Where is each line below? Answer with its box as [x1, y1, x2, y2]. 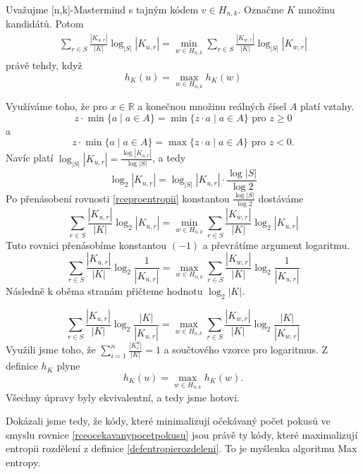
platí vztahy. [300, 99, 355, 114]
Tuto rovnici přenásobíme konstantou [6, 237, 167, 252]
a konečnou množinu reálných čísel [137, 99, 287, 114]
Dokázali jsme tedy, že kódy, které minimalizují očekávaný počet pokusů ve [6, 413, 331, 428]
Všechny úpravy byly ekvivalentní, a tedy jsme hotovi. [6, 389, 240, 404]
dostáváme [258, 190, 304, 205]
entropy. [6, 454, 41, 469]
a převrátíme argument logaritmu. [202, 237, 350, 252]
